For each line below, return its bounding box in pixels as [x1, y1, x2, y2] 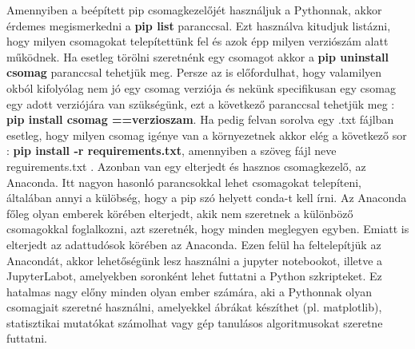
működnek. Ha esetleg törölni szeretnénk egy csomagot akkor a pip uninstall [6, 48, 389, 65]
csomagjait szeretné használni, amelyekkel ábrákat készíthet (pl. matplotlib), [6, 299, 382, 315]
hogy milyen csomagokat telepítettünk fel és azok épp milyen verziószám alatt [6, 33, 389, 50]
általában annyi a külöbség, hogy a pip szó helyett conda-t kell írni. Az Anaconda [6, 189, 407, 206]
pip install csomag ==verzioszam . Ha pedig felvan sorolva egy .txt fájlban [6, 111, 394, 128]
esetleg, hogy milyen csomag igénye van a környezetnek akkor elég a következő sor [6, 126, 407, 143]
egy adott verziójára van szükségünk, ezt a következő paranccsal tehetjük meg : [6, 95, 395, 112]
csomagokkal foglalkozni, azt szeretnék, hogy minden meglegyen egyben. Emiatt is [6, 220, 409, 237]
